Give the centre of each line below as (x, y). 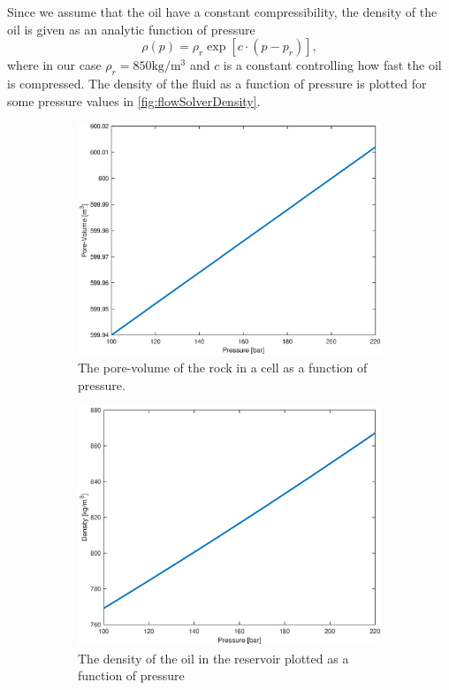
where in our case (54, 65)
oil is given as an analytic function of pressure (131, 29)
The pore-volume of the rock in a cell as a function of (223, 368)
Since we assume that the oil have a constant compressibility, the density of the (222, 11)
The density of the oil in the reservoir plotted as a (213, 658)
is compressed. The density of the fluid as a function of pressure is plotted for (217, 83)
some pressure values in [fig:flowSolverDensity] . (134, 100)
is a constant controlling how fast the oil (332, 65)
